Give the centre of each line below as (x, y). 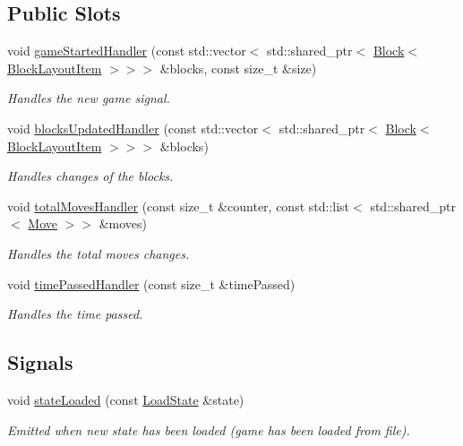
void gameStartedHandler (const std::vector (127, 51)
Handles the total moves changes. (99, 253)
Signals (40, 362)
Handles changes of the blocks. (90, 176)
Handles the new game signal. (89, 98)
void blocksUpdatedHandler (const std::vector (133, 128)
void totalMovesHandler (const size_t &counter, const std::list (179, 206)
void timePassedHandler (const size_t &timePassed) (151, 283)
